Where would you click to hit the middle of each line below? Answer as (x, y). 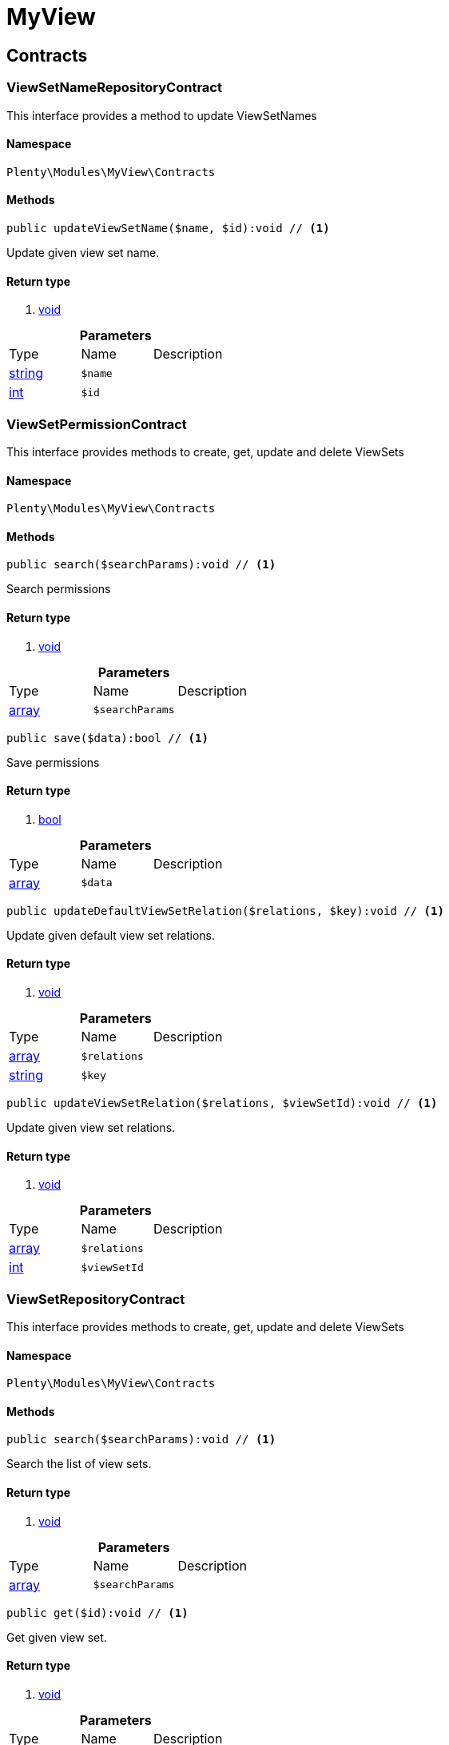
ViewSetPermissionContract (97, 424)
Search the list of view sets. (79, 1464)
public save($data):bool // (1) (107, 738)
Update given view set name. (83, 252)
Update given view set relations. (91, 1128)
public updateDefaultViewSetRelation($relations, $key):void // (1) (225, 911)
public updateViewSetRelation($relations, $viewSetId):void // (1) (222, 1103)
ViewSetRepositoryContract (96, 1299)
